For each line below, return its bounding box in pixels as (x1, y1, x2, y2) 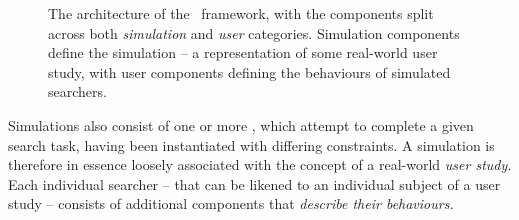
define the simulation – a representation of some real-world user (48, 42, 438, 63)
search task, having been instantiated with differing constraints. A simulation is (8, 134, 495, 155)
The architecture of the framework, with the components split (48, 3, 434, 23)
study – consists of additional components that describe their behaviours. (8, 193, 454, 214)
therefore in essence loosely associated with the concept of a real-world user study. (8, 154, 512, 175)
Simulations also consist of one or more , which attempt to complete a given (8, 114, 474, 135)
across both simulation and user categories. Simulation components (48, 22, 460, 43)
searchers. (48, 81, 107, 102)
